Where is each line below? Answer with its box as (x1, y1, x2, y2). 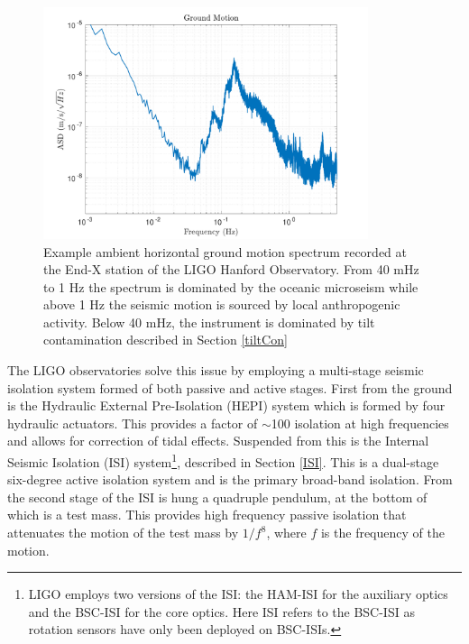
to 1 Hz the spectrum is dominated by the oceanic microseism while (43, 277, 418, 296)
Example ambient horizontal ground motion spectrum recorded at (43, 242, 407, 261)
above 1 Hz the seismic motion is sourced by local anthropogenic (43, 295, 400, 314)
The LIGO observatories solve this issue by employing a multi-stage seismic (7, 361, 424, 380)
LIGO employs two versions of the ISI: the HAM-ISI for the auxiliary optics (28, 584, 448, 603)
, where (266, 523, 307, 542)
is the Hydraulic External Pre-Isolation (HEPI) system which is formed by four (7, 396, 446, 415)
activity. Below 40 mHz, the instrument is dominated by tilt (43, 312, 375, 331)
